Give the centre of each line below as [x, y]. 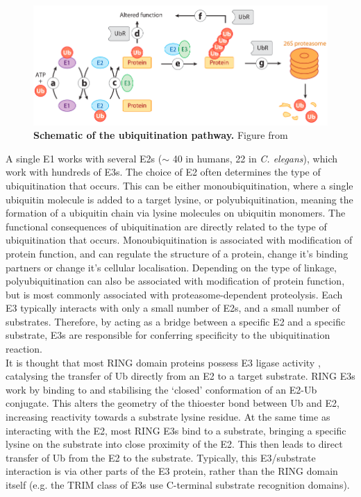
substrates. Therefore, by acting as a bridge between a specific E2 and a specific [176, 321]
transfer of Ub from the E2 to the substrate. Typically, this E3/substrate [161, 457]
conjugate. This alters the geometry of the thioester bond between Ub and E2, [173, 403]
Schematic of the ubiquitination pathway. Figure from [161, 135]
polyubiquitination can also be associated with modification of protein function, [175, 281]
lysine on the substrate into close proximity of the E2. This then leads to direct [174, 444]
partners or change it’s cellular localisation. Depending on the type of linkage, [171, 267]
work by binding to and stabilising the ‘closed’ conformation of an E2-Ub [161, 389]
